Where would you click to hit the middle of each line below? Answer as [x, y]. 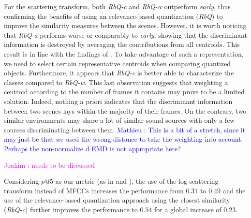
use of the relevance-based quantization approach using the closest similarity [117, 200]
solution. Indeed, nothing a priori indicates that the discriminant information [118, 101]
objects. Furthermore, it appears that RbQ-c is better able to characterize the [119, 73]
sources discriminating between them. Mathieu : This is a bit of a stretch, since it [125, 129]
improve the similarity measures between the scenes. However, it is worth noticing [125, 25]
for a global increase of [188, 209]
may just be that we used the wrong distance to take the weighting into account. [124, 139]
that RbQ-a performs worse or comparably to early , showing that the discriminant [125, 35]
